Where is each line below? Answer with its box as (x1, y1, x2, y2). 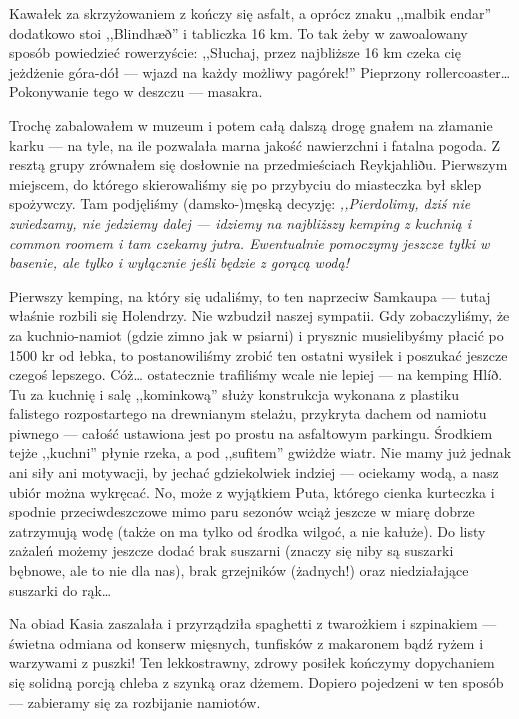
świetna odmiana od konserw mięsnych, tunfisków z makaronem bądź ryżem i (9, 632, 484, 653)
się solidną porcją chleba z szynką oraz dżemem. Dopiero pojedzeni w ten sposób (9, 672, 504, 692)
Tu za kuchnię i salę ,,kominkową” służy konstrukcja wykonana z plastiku (9, 383, 459, 404)
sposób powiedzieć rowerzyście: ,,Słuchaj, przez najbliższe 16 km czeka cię (9, 42, 461, 63)
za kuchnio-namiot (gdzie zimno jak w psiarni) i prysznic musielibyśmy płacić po (9, 324, 504, 345)
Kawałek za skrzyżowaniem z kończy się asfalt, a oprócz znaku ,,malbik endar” (9, 3, 492, 23)
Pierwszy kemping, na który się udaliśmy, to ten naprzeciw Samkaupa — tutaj (9, 285, 491, 306)
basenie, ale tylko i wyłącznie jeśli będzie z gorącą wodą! (9, 252, 349, 273)
